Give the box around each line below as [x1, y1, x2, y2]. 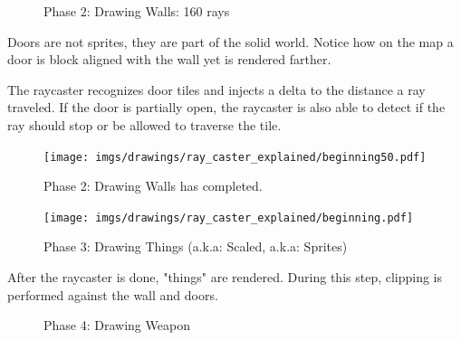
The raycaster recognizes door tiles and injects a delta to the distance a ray [7, 80, 426, 99]
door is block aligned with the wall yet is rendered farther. [7, 50, 331, 69]
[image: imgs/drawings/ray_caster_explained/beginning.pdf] [43, 211, 414, 224]
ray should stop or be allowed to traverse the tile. [7, 115, 282, 134]
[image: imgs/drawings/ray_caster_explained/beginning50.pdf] [43, 150, 427, 164]
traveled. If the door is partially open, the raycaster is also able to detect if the [7, 98, 446, 117]
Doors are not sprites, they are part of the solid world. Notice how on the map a [7, 32, 454, 51]
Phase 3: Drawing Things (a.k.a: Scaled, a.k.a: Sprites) [43, 237, 348, 256]
